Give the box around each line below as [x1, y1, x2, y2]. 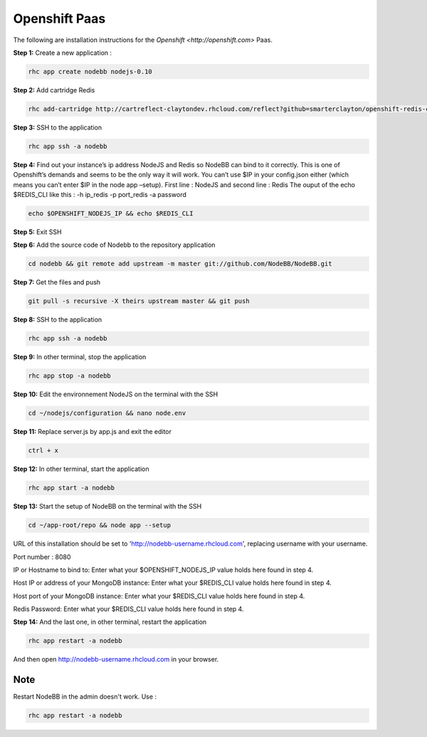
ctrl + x [28, 447, 59, 455]
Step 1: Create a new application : [13, 48, 112, 57]
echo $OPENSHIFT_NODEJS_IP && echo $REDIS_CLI [28, 210, 194, 217]
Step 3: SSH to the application [13, 123, 102, 132]
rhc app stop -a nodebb [28, 372, 112, 380]
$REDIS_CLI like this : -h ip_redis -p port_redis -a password [13, 191, 186, 199]
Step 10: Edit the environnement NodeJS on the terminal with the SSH [13, 390, 218, 398]
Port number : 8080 [13, 552, 71, 561]
